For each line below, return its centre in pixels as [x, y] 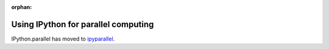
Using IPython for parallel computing [83, 24]
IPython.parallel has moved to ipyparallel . [63, 39]
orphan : [22, 7]
